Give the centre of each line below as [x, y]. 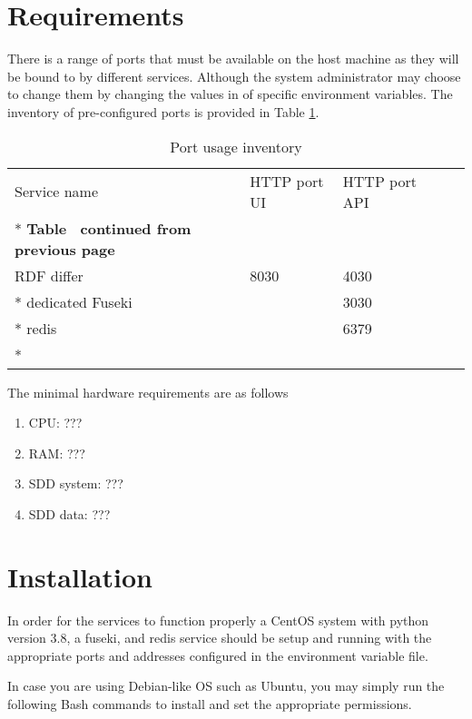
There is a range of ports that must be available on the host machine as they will [233, 59]
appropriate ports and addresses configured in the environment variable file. [218, 655]
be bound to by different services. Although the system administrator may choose [234, 76]
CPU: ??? [55, 423]
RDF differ [49, 275]
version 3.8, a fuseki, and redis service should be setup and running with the [220, 638]
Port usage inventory [236, 146]
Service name [57, 191]
